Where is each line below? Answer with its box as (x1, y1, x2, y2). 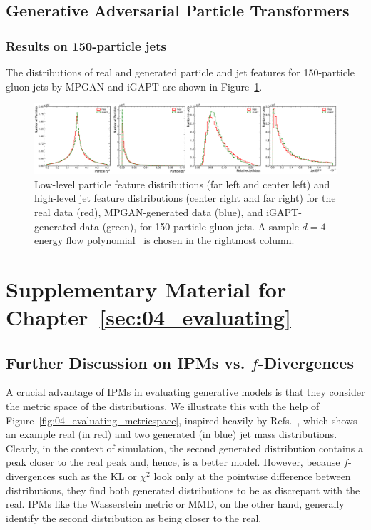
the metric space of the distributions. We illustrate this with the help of (6, 399, 320, 414)
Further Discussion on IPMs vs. (6, 351, 245, 373)
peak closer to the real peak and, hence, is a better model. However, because (6, 454, 340, 469)
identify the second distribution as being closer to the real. (6, 510, 262, 525)
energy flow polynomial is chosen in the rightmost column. (34, 233, 295, 248)
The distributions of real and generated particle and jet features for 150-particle (6, 65, 355, 79)
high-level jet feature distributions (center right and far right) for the (34, 190, 336, 205)
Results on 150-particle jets (6, 36, 166, 54)
